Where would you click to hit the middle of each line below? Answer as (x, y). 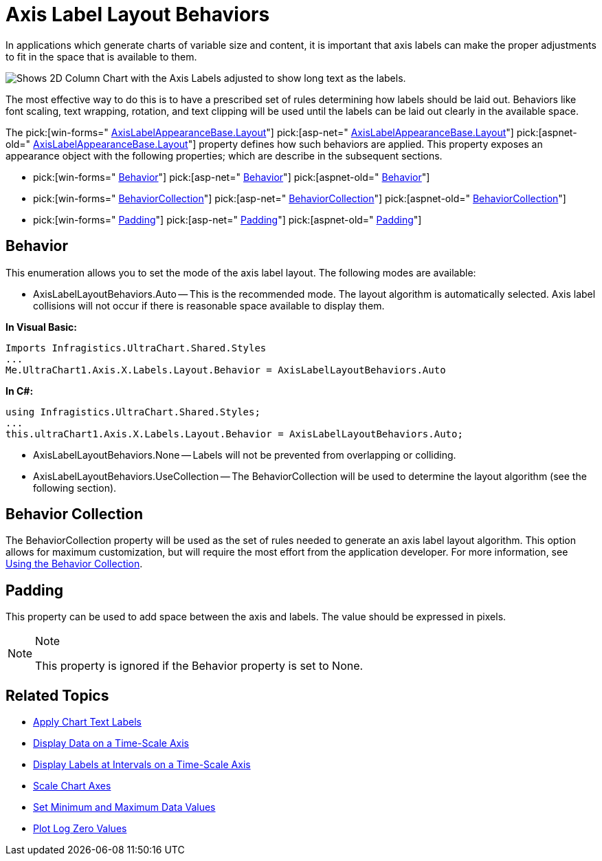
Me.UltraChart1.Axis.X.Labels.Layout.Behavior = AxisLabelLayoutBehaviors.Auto (226, 370)
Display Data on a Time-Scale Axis (111, 743)
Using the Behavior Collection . (74, 564)
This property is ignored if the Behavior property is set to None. (199, 666)
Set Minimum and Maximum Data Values (124, 807)
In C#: (20, 391)
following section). (75, 488)
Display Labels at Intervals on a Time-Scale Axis (142, 765)
